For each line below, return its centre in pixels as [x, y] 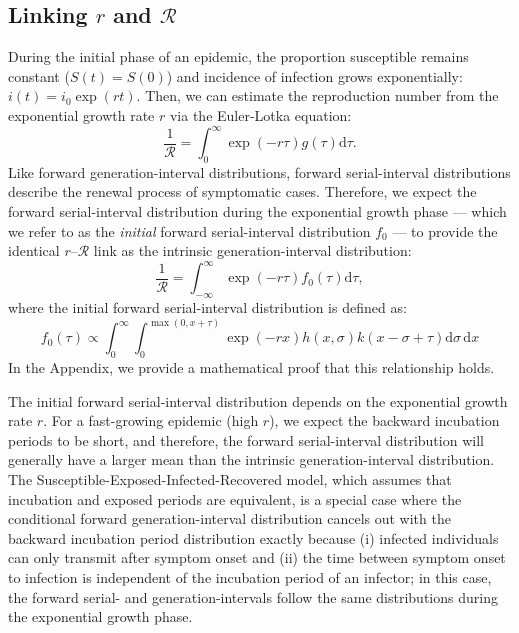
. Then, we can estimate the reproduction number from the [317, 95]
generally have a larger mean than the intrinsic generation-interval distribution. [251, 459]
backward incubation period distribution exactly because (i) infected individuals [253, 537]
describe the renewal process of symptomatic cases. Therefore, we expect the [242, 191]
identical [34, 250]
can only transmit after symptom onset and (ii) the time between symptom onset [257, 557]
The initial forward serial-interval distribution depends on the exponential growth [258, 400]
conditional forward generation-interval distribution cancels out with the [229, 518]
